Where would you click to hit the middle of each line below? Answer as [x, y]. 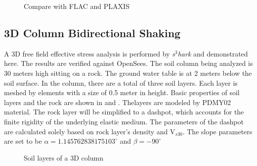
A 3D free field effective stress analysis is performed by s [89, 53]
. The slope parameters [217, 131]
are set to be [23, 141]
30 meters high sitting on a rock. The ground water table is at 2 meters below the [128, 73]
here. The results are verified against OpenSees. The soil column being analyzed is [128, 63]
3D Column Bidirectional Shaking [92, 32]
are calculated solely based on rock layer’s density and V [90, 131]
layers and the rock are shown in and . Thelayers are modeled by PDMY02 [117, 102]
